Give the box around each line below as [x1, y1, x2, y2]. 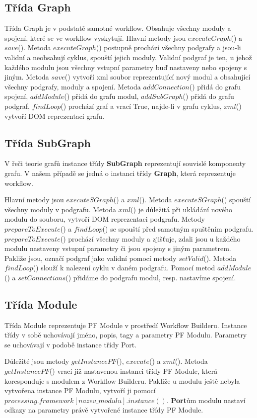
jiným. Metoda [4, 72, 49, 82]
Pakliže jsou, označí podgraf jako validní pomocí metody [4, 252, 177, 263]
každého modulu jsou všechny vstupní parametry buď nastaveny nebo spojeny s [4, 62, 247, 72]
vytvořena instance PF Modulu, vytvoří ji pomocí [4, 385, 156, 396]
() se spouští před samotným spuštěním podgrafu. [102, 223, 254, 234]
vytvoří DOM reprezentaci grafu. [4, 110, 105, 121]
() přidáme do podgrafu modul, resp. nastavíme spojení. [65, 272, 236, 282]
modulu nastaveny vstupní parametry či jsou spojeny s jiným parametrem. [4, 243, 231, 253]
